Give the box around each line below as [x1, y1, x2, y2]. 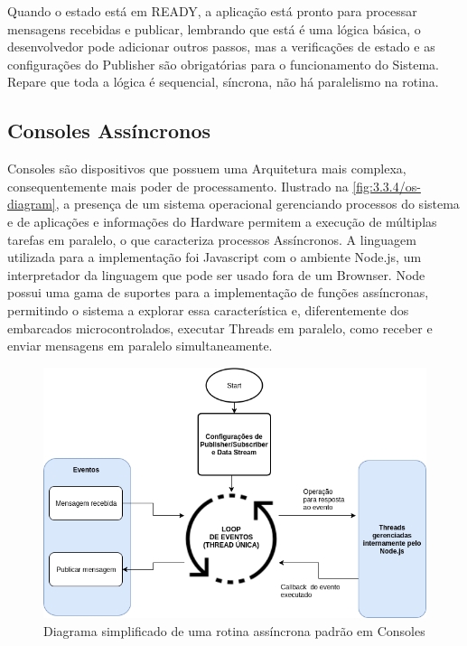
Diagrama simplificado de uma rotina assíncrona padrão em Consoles [43, 621, 425, 640]
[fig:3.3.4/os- [352, 176, 421, 195]
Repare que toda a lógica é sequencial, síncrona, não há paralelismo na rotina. [7, 72, 439, 91]
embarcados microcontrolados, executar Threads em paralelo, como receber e [7, 318, 433, 337]
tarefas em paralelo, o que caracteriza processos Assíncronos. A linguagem [7, 229, 416, 248]
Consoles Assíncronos [7, 117, 211, 145]
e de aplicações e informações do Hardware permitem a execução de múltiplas [7, 211, 437, 230]
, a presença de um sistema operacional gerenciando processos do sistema [55, 194, 460, 213]
